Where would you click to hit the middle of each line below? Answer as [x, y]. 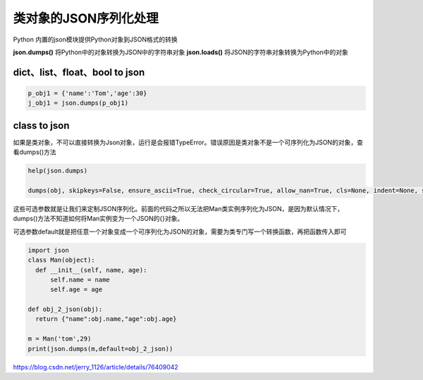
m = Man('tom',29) [60, 339]
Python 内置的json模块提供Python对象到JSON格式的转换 [95, 39]
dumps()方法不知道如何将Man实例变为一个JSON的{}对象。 [98, 219]
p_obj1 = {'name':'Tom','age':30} [87, 93]
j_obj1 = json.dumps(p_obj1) [78, 103]
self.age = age [76, 290]
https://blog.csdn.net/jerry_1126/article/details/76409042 [96, 367]
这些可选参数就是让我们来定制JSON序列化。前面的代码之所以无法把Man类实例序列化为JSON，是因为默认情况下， [178, 208]
